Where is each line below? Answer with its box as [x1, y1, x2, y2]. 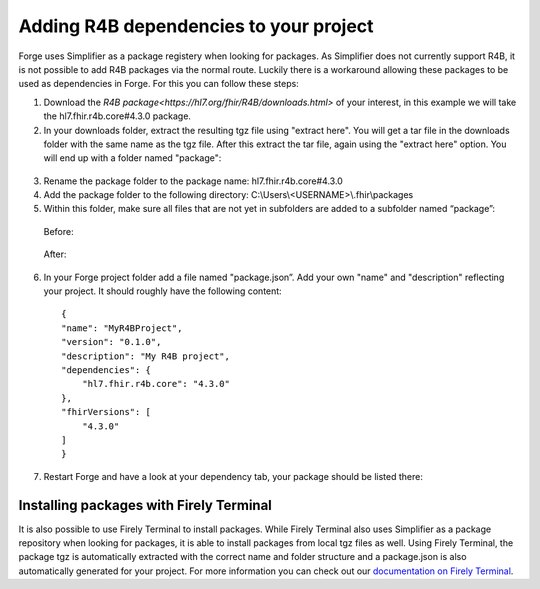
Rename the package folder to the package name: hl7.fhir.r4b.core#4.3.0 [43, 175, 344, 187]
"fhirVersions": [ [61, 406, 152, 418]
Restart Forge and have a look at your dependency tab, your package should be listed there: [43, 470, 424, 482]
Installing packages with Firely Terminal [18, 496, 272, 514]
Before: [43, 225, 74, 237]
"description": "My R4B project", [61, 350, 230, 362]
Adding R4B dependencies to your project [18, 15, 374, 37]
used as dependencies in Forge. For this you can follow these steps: [18, 78, 299, 90]
